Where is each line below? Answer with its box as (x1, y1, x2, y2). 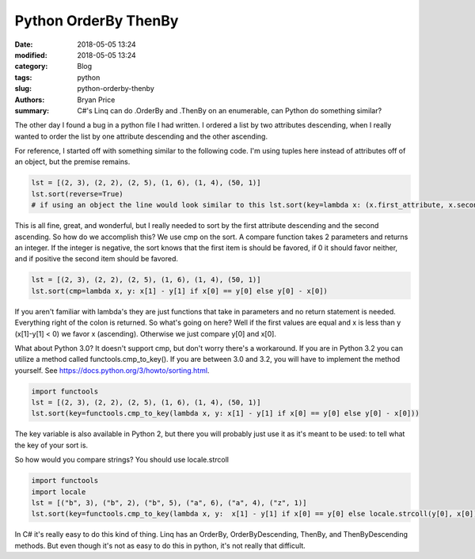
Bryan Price (77, 95, 116, 105)
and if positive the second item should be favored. (14, 254, 178, 264)
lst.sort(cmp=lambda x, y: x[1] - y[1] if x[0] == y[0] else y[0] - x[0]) (31, 286, 329, 295)
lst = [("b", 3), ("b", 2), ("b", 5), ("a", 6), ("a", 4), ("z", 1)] (31, 498, 307, 507)
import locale (31, 487, 86, 496)
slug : (14, 84, 32, 93)
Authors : (14, 95, 45, 105)
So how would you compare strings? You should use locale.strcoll (14, 455, 230, 465)
